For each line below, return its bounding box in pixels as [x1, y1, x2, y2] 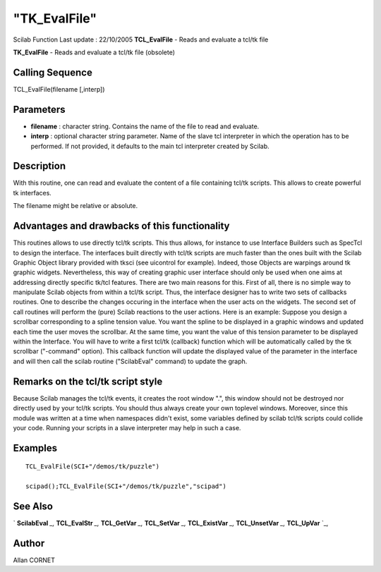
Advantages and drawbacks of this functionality [13, 220, 230, 232]
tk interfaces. [13, 188, 52, 197]
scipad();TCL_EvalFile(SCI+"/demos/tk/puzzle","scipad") [25, 482, 227, 490]
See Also [13, 500, 53, 512]
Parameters [13, 103, 66, 116]
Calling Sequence [13, 66, 93, 78]
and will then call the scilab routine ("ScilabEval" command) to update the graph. [13, 357, 248, 365]
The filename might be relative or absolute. [13, 202, 138, 210]
